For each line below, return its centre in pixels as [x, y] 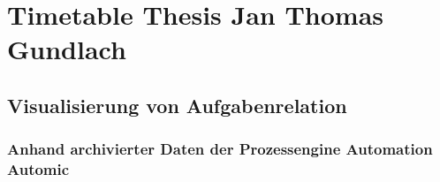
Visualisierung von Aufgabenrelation [177, 105]
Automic [38, 169]
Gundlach [67, 49]
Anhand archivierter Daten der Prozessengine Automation [220, 149]
